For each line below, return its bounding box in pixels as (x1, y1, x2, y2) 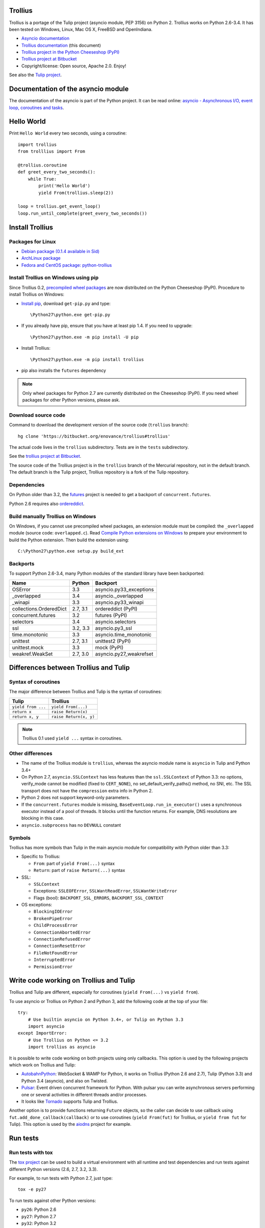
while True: (27, 176, 57, 182)
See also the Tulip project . (9, 72, 62, 78)
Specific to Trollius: (21, 854, 60, 860)
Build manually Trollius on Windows (9, 513, 96, 520)
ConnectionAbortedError (33, 929, 91, 935)
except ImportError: (18, 1031, 67, 1036)
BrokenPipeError (33, 916, 73, 921)
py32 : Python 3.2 (21, 1221, 56, 1227)
